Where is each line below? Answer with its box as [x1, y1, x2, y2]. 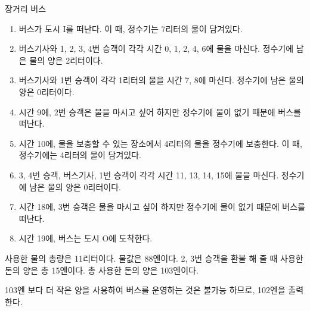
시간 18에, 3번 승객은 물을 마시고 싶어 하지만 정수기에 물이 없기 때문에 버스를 [18, 200, 305, 213]
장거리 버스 [5, 2, 46, 14]
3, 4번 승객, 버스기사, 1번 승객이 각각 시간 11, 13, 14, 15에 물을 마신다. [18, 168, 279, 181]
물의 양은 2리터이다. [29, 54, 103, 66]
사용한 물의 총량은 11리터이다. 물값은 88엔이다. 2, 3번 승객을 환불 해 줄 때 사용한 [5, 252, 303, 264]
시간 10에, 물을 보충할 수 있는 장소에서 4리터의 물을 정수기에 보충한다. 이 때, [18, 137, 302, 149]
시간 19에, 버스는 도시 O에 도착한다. [18, 232, 153, 244]
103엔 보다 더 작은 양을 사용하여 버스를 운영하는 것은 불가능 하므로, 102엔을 [5, 284, 286, 296]
